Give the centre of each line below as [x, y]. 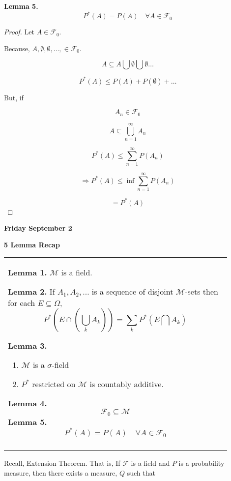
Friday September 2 [38, 228]
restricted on [54, 384]
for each [22, 303]
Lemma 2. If [31, 292]
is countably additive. [127, 384]
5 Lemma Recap [32, 244]
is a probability [202, 463]
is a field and [150, 463]
